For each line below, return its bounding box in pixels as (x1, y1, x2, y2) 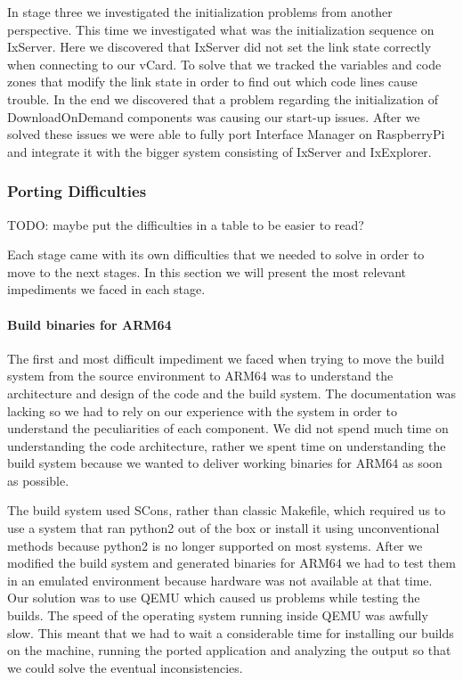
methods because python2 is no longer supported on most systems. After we (7, 536, 423, 554)
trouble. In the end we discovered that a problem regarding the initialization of (7, 89, 439, 108)
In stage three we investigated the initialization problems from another (7, 3, 393, 20)
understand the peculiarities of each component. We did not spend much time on (7, 419, 449, 438)
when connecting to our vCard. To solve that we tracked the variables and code (7, 54, 442, 73)
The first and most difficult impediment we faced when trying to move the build (7, 348, 444, 367)
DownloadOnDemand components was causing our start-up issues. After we (7, 107, 420, 126)
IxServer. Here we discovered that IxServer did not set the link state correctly (7, 37, 432, 56)
